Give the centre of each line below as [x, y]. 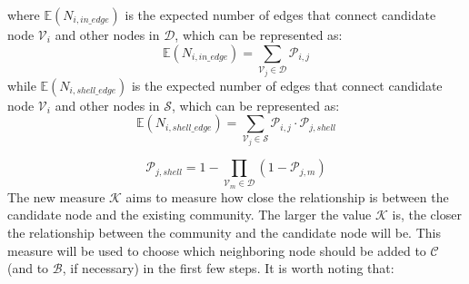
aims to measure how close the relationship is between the [287, 196]
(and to [28, 268]
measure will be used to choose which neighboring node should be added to [217, 250]
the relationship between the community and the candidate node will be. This [224, 233]
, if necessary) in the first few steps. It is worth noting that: [228, 268]
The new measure [56, 196]
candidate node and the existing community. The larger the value [190, 215]
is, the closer [427, 215]
